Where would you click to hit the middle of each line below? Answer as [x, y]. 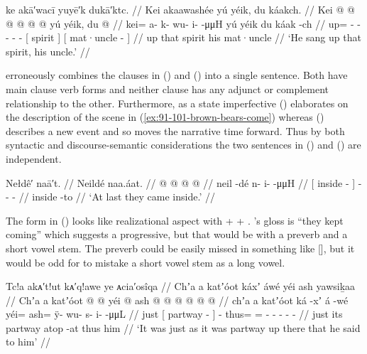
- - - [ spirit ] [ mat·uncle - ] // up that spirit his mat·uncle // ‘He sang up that [183, 37]
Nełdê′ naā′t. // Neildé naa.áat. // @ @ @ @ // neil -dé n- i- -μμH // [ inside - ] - [184, 182]
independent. [34, 158]
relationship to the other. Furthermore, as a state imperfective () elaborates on [177, 103]
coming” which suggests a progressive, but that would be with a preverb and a [177, 234]
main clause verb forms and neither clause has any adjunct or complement [168, 88]
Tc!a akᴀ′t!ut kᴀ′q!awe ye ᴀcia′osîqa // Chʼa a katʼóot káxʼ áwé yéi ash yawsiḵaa [181, 286]
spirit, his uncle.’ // [48, 51]
